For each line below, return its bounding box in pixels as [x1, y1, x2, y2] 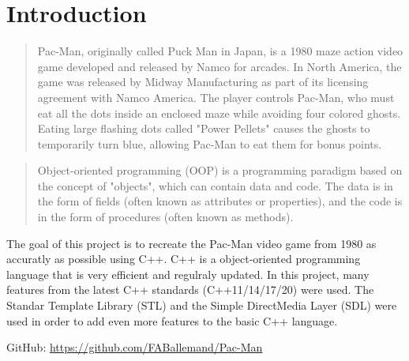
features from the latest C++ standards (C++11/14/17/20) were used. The [6, 281, 374, 298]
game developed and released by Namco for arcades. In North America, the [37, 58, 402, 74]
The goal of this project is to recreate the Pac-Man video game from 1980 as [6, 235, 377, 251]
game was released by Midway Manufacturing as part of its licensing [37, 73, 369, 90]
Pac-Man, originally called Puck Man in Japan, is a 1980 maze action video [37, 43, 403, 59]
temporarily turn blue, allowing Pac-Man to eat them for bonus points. [37, 135, 382, 152]
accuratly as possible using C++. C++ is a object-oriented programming [6, 250, 361, 267]
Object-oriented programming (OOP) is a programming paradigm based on [37, 162, 403, 179]
